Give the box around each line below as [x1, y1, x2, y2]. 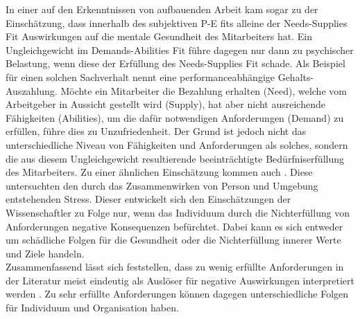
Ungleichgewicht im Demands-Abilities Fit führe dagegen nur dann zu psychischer [6, 42, 354, 57]
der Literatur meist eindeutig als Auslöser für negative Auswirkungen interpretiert [6, 273, 355, 287]
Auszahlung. [6, 83, 58, 98]
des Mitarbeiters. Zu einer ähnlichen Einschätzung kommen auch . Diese [6, 165, 313, 179]
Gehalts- [277, 69, 314, 84]
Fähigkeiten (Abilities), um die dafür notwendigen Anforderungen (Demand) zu [6, 110, 344, 125]
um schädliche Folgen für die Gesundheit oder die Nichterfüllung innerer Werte [6, 233, 341, 247]
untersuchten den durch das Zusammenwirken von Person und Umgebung [6, 178, 318, 192]
